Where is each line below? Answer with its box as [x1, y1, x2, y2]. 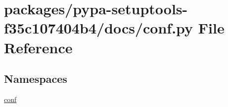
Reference [4, 37, 73, 57]
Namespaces [4, 71, 67, 86]
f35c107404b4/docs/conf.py [4, 18, 193, 38]
